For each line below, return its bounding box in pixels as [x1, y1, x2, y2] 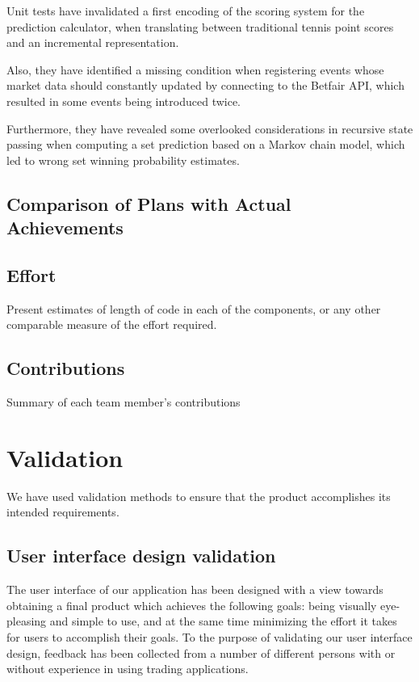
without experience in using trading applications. [6, 660, 249, 677]
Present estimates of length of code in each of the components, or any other [6, 300, 381, 317]
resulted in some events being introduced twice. [6, 92, 241, 109]
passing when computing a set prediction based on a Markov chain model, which [6, 136, 405, 153]
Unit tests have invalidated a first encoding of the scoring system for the [6, 2, 365, 19]
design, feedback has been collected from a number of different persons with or [6, 644, 396, 661]
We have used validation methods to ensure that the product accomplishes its [6, 487, 391, 504]
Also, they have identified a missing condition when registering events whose [6, 61, 384, 78]
